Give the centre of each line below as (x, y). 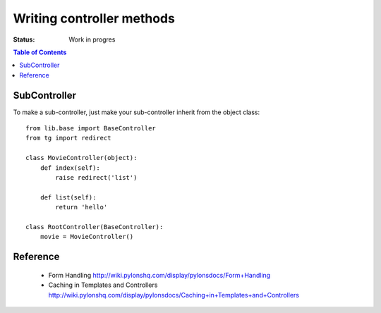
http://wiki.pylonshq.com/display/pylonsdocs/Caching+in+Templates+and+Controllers (174, 295)
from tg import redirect (68, 138)
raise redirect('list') (96, 177)
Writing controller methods (94, 18)
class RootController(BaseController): (95, 227)
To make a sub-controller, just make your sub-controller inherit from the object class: (137, 112)
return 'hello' (81, 207)
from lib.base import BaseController (91, 128)
